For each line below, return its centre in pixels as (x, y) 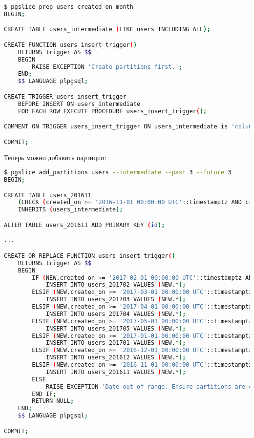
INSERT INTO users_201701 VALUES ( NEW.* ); (116, 343)
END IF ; (44, 394)
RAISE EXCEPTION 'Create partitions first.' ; (107, 67)
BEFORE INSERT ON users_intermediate (79, 104)
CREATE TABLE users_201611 (48, 195)
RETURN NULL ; (53, 401)
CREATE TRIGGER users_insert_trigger (65, 96)
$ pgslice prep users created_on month (69, 7)
